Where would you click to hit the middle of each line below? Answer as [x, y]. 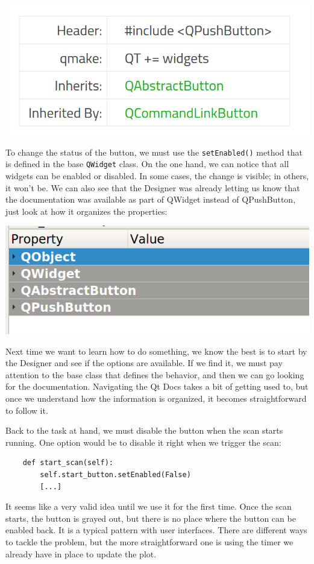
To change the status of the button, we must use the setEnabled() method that [154, 152]
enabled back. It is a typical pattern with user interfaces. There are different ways [156, 530]
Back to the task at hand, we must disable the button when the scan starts [144, 430]
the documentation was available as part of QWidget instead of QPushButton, [151, 199]
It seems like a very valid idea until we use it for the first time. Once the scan [149, 506]
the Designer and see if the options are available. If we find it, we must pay [144, 363]
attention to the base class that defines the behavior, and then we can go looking [155, 374]
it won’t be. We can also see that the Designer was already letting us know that [153, 187]
